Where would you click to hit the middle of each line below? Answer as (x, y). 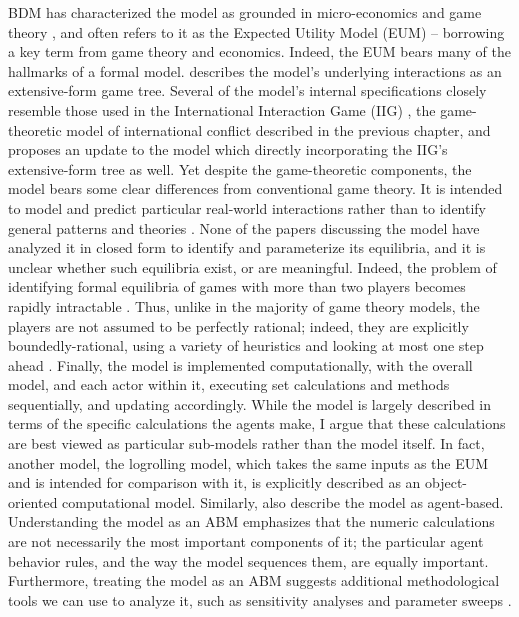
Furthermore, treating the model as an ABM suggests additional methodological (254, 580)
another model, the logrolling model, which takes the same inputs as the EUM (248, 462)
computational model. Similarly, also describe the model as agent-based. (283, 501)
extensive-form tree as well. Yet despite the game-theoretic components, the (240, 168)
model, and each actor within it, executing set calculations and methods (229, 384)
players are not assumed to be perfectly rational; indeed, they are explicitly (238, 325)
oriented (33, 501)
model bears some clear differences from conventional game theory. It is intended (255, 188)
